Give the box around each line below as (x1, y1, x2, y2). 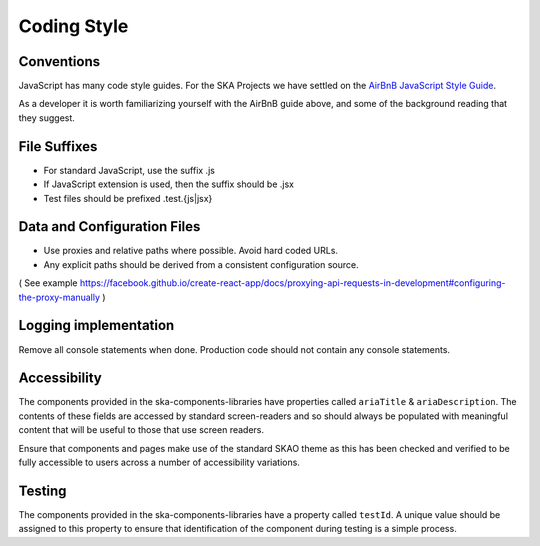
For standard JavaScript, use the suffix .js (43, 164, 215, 176)
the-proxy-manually (18, 291, 100, 303)
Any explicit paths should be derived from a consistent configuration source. (43, 258, 359, 270)
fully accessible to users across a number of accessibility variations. (18, 456, 300, 468)
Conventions (18, 53, 101, 70)
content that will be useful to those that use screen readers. (18, 424, 265, 436)
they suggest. (18, 111, 75, 124)
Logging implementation (18, 317, 175, 334)
